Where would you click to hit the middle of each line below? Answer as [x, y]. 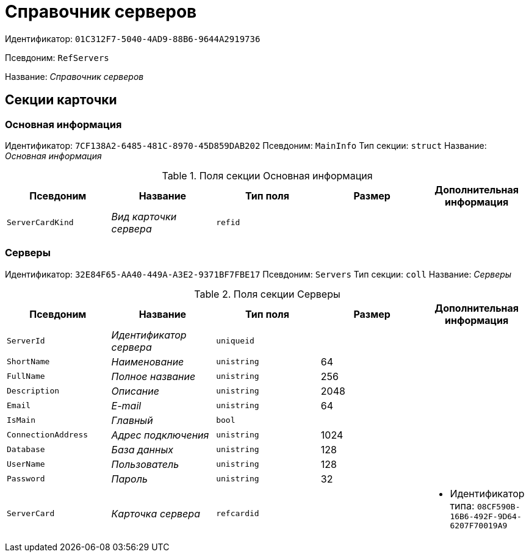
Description [33, 391]
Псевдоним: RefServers [57, 57]
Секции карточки [61, 100]
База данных [142, 449]
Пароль [129, 479]
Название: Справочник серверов [74, 76]
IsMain [21, 420]
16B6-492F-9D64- [486, 516]
